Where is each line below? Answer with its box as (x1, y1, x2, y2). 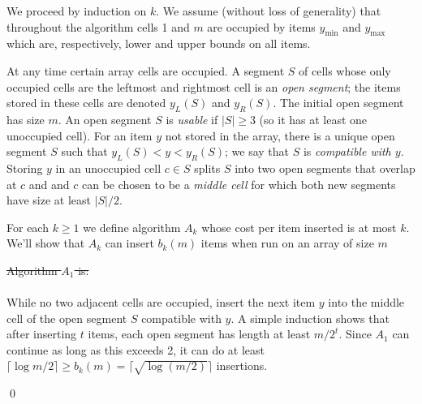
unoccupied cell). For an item (6, 127, 153, 144)
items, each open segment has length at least (88, 325, 311, 342)
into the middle (328, 294, 405, 311)
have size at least (6, 191, 91, 208)
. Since (338, 325, 372, 342)
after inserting (6, 325, 77, 342)
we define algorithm (83, 218, 181, 235)
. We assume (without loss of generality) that (156, 2, 381, 19)
